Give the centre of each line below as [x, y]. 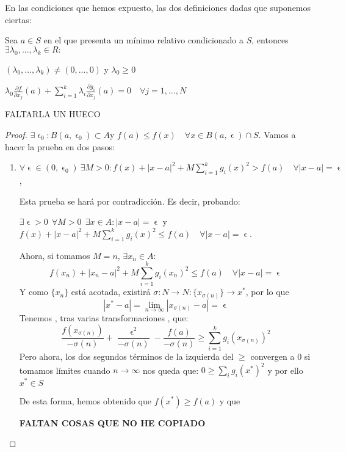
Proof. [16, 134]
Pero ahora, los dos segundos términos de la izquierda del [126, 356]
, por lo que [267, 292]
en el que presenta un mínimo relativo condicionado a [144, 40]
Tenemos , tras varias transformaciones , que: [104, 318]
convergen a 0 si [280, 356]
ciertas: [18, 19]
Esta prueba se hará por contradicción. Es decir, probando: [130, 201]
